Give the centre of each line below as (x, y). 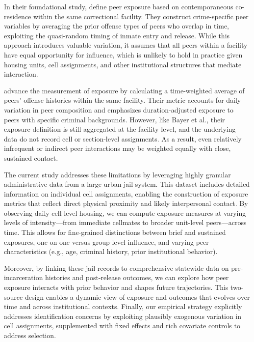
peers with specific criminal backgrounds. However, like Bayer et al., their (114, 119)
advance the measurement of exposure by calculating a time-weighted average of (124, 90)
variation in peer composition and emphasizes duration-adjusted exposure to (119, 109)
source (13, 297)
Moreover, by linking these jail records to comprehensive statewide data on (116, 268)
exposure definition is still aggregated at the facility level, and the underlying (120, 129)
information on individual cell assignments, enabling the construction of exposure (126, 193)
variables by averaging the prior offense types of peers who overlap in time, (117, 26)
